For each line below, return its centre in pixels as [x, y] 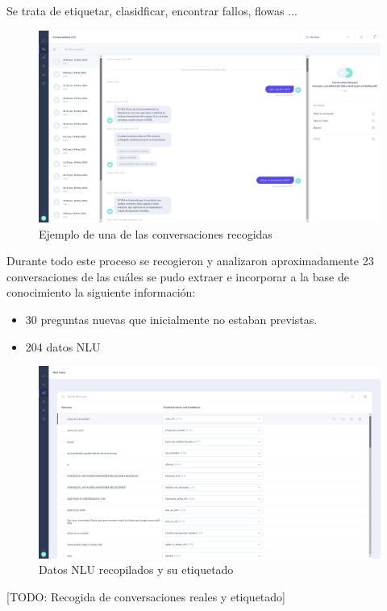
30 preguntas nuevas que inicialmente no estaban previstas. [171, 320]
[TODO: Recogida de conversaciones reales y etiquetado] [146, 596]
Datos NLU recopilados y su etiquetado [136, 569]
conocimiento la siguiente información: [101, 292]
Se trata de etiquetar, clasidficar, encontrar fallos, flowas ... [152, 10]
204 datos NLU [63, 346]
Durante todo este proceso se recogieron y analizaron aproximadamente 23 [190, 261]
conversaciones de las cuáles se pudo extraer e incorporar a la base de [178, 276]
